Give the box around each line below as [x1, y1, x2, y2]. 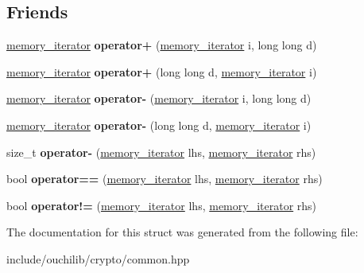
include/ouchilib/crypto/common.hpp [6, 250, 190, 267]
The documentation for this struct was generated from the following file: [6, 224, 358, 240]
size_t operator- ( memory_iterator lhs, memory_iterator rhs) [6, 143, 316, 160]
